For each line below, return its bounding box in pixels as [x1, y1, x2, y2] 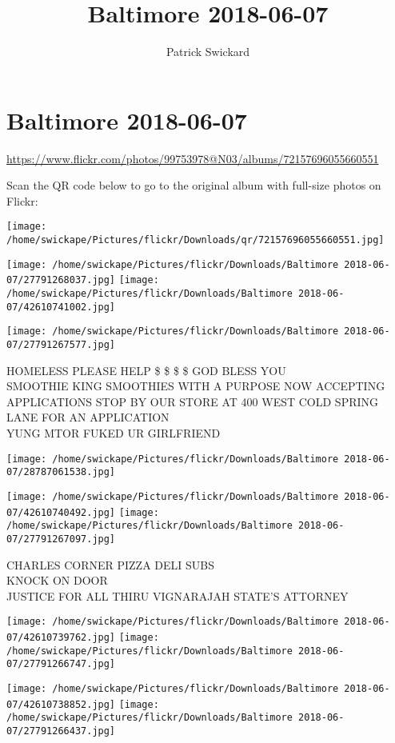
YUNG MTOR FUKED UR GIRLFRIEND [6, 425, 221, 441]
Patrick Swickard [166, 43, 250, 60]
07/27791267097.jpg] [6, 533, 116, 545]
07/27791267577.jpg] [6, 339, 116, 351]
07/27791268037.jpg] [6, 274, 116, 286]
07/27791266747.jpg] [6, 658, 116, 670]
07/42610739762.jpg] [6, 632, 116, 644]
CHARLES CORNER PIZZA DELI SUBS [6, 556, 214, 573]
